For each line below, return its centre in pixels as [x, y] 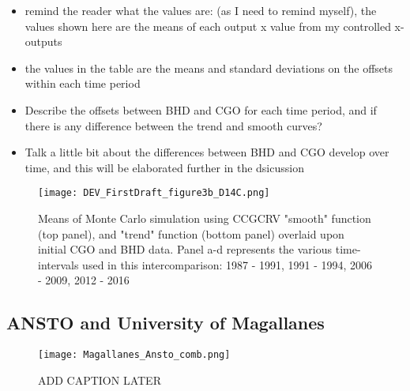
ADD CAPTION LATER [100, 380]
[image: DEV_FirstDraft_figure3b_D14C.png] [154, 193]
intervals [58, 264]
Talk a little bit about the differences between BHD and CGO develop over [207, 152]
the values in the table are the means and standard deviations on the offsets [209, 68]
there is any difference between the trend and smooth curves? [173, 125]
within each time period [83, 83]
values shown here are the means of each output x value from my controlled [208, 26]
